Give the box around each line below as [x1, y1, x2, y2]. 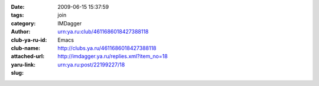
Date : [11, 4, 25, 10]
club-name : [11, 44, 41, 51]
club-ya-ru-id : [11, 36, 47, 44]
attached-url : [11, 53, 45, 60]
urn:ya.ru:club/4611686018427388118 [57, 28, 149, 35]
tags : [11, 12, 24, 19]
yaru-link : [11, 61, 35, 68]
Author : [11, 28, 31, 35]
